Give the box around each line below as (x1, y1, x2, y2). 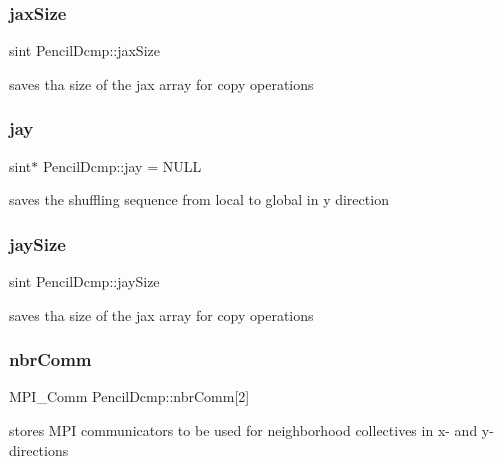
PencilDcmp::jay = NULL (42, 155, 202, 176)
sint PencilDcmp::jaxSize (9, 40, 160, 61)
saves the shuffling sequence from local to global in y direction (9, 189, 389, 210)
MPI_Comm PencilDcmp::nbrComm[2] (9, 386, 250, 407)
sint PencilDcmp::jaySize (9, 271, 160, 292)
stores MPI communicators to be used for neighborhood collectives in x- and (9, 420, 478, 441)
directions (9, 439, 69, 460)
